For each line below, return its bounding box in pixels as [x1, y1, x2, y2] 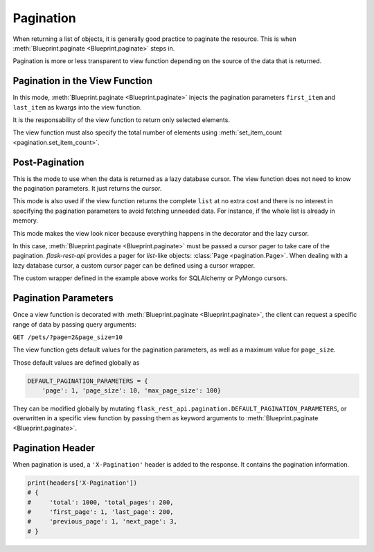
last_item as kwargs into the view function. [12, 103, 142, 111]
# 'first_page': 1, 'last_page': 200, [27, 508, 174, 516]
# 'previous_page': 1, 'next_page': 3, [27, 517, 178, 526]
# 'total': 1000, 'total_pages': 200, [27, 498, 174, 506]
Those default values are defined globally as [12, 358, 140, 367]
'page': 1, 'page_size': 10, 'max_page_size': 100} [42, 387, 222, 395]
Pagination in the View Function [12, 75, 152, 87]
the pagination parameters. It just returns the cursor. [12, 184, 162, 193]
